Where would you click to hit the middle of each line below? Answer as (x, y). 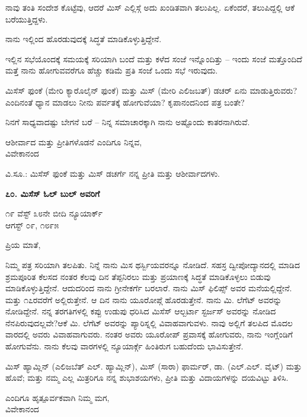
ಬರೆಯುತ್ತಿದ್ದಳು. (27, 19)
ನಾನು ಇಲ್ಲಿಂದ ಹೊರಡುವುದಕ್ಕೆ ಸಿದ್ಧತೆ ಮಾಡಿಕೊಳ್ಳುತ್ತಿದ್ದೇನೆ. (84, 39)
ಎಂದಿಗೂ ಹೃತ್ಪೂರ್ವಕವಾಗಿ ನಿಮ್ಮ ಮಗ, (57, 397)
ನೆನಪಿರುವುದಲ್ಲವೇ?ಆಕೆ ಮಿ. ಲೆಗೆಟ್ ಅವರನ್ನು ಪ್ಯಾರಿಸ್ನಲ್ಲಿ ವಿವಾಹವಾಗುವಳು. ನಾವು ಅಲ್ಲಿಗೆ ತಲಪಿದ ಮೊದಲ (149, 322)
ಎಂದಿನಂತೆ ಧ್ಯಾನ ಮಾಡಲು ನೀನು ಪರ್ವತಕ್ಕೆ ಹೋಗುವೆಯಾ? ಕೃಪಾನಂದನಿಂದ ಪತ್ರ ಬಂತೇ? (125, 102)
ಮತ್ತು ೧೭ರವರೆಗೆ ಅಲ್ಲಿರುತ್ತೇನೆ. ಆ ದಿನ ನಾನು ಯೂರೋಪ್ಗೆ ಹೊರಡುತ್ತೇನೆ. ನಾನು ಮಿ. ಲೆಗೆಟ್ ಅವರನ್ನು (144, 299)
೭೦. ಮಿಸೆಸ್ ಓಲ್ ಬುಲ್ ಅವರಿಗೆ (53, 193)
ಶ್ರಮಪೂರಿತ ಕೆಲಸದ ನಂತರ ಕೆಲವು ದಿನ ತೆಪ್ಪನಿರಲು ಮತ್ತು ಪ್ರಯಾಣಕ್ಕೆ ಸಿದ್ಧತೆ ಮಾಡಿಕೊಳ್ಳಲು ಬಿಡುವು (138, 276)
